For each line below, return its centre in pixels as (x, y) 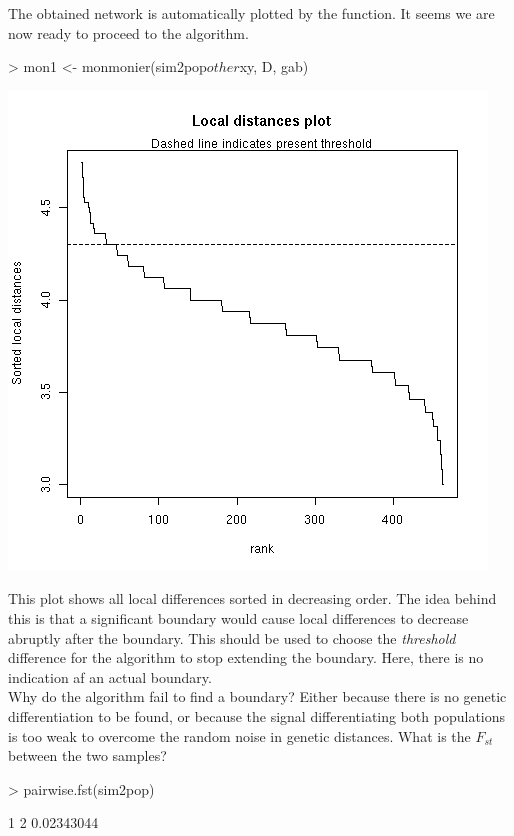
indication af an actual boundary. (110, 676)
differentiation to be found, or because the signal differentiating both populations (257, 715)
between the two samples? (87, 755)
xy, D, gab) (274, 66)
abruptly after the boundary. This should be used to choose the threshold (232, 637)
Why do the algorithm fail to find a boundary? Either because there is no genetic (257, 696)
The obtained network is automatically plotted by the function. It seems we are (251, 13)
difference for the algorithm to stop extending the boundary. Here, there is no (246, 657)
